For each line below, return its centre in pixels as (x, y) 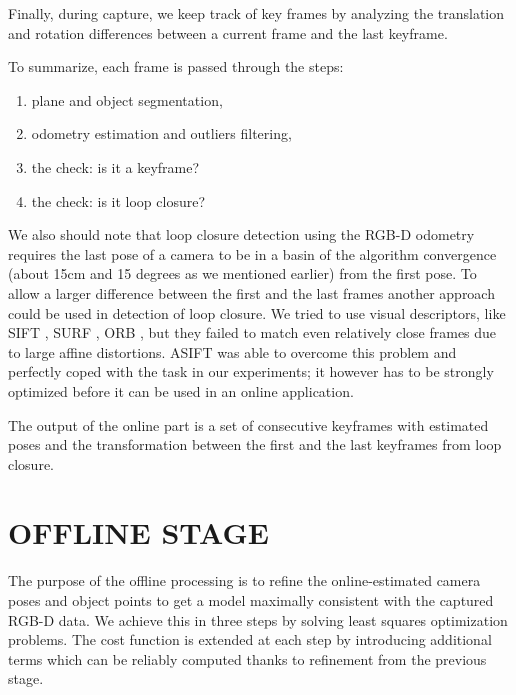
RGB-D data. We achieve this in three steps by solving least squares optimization (258, 619)
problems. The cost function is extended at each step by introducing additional (250, 639)
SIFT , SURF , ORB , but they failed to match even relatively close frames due (252, 332)
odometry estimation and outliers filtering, (161, 133)
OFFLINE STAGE (138, 532)
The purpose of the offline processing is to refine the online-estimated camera (244, 580)
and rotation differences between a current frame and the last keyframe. (228, 32)
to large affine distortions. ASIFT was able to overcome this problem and (232, 351)
